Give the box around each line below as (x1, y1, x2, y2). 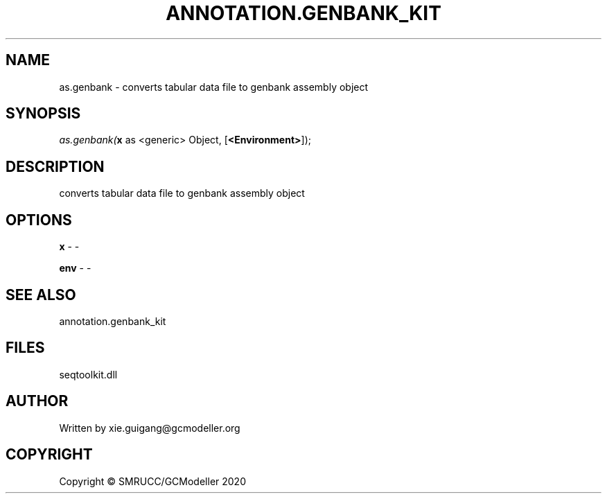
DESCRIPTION (6, 157, 105, 175)
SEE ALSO (6, 286, 76, 304)
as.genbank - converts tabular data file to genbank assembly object (59, 80, 369, 93)
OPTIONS (6, 211, 72, 229)
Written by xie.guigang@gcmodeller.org (59, 421, 240, 434)
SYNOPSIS (6, 105, 81, 123)
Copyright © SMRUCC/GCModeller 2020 (59, 475, 246, 487)
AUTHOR (6, 392, 69, 410)
